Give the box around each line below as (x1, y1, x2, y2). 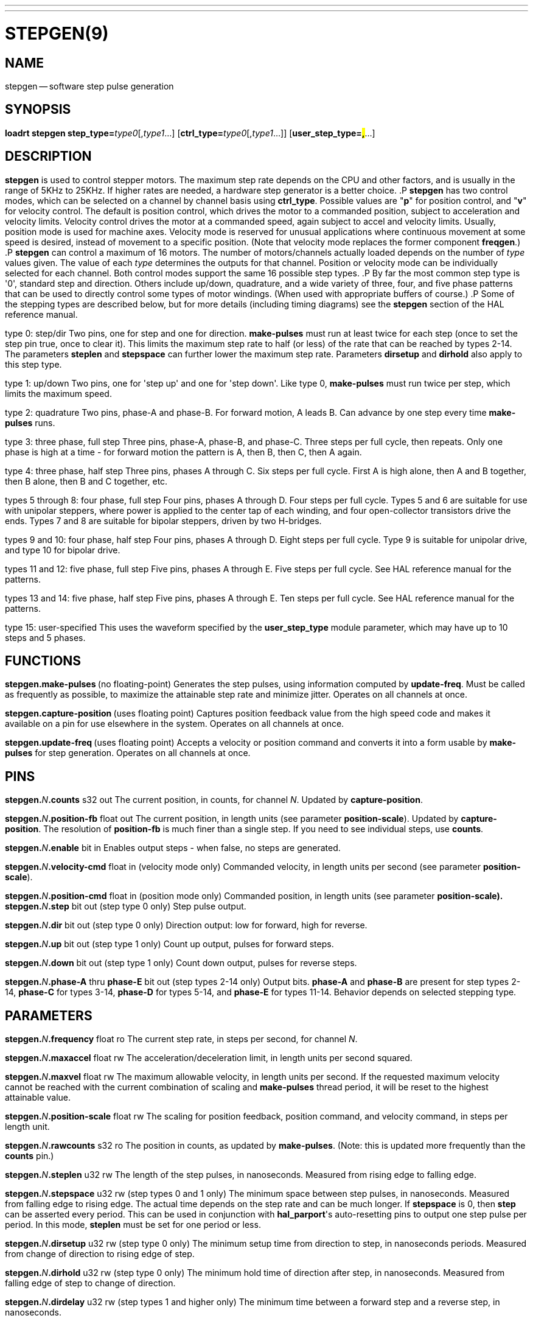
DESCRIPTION (5, 149, 92, 164)
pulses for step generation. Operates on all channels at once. (5, 748, 251, 759)
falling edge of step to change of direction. (5, 1278, 176, 1289)
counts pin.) (5, 1151, 54, 1162)
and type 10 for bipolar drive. (5, 544, 120, 555)
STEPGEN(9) (5, 23, 109, 44)
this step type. (5, 359, 62, 370)
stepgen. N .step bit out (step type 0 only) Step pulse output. (5, 901, 246, 912)
